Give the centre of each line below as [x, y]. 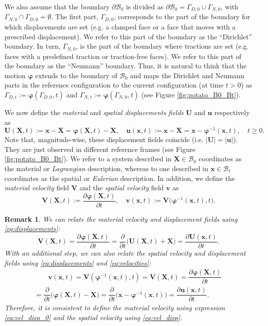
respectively [232, 112]
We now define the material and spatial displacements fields [94, 112]
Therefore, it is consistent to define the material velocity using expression [115, 308]
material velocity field [37, 188]
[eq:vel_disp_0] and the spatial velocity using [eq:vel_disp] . [93, 317]
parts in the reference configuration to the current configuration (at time [114, 85]
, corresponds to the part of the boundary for [182, 16]
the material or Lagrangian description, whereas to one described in [106, 168]
